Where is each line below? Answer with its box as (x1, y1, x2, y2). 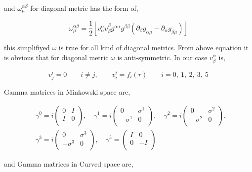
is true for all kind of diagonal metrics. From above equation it (58, 42, 249, 52)
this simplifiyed (4, 42, 50, 52)
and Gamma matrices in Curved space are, (4, 158, 133, 169)
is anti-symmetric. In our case (117, 52, 208, 62)
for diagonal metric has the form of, (30, 3, 138, 13)
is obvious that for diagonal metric (4, 52, 109, 62)
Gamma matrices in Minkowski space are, (4, 86, 130, 97)
